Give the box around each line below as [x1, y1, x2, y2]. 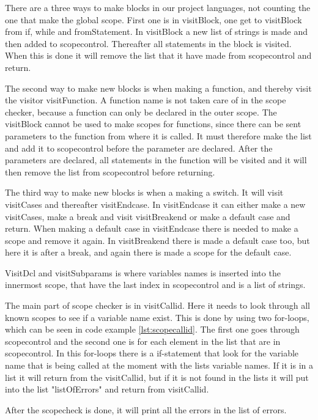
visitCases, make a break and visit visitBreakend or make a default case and [5, 210, 290, 223]
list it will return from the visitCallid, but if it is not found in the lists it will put [5, 370, 309, 383]
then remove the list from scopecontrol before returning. [5, 165, 215, 178]
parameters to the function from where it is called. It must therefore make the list [5, 129, 312, 142]
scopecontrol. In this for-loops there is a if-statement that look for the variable [5, 347, 299, 359]
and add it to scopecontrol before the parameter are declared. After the [5, 141, 273, 154]
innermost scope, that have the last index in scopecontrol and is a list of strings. [5, 278, 306, 291]
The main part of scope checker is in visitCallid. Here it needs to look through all [5, 299, 310, 312]
